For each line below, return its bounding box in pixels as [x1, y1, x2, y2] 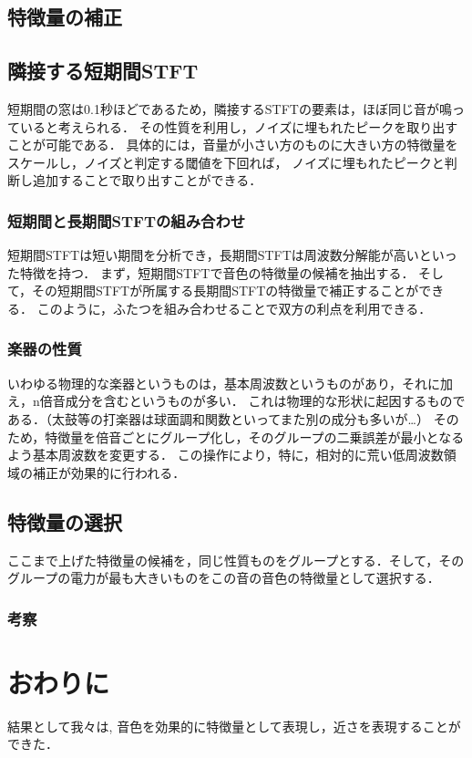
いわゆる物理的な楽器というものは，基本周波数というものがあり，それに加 [7, 373, 454, 392]
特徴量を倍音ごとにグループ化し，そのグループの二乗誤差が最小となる [45, 427, 465, 446]
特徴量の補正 [7, 3, 122, 31]
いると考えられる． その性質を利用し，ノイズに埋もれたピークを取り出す [19, 117, 458, 136]
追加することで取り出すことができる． [32, 171, 262, 190]
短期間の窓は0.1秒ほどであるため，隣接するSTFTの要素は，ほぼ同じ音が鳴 [7, 99, 452, 118]
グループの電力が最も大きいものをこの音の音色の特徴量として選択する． [7, 568, 440, 587]
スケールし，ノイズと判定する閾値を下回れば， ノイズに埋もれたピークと [7, 152, 445, 171]
